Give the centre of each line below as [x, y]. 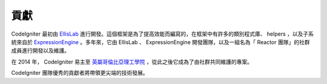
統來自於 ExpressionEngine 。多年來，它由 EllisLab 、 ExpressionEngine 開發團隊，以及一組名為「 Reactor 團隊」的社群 [160, 42]
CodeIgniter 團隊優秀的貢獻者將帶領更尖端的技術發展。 [80, 73]
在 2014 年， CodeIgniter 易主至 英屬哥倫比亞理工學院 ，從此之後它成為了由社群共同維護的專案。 [132, 62]
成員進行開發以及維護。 [40, 51]
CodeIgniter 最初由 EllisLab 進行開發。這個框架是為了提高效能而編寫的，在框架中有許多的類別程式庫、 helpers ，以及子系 [163, 34]
